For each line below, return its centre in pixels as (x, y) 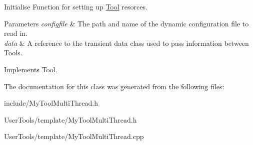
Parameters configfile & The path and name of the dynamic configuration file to (126, 23)
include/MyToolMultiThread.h (51, 103)
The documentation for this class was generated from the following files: (114, 86)
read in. (16, 33)
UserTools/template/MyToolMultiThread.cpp (74, 136)
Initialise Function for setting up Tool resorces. (76, 6)
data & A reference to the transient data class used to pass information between (126, 43)
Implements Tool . (31, 69)
